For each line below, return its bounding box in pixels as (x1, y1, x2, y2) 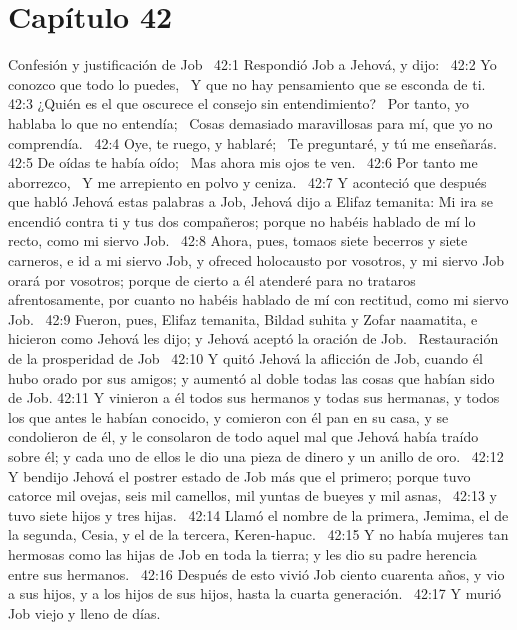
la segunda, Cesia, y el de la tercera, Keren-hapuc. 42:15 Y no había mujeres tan (8, 524, 509, 545)
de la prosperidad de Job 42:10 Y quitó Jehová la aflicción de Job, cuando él (8, 348, 483, 369)
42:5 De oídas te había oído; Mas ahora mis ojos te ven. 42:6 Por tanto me (8, 152, 478, 173)
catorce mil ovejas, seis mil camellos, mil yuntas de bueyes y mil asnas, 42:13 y (8, 485, 498, 506)
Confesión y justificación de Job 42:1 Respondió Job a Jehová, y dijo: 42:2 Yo (8, 54, 497, 75)
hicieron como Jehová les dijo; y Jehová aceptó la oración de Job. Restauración (8, 328, 499, 349)
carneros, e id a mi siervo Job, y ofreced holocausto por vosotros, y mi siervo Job (8, 250, 505, 271)
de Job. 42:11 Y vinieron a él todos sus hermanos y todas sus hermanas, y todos (8, 387, 500, 408)
